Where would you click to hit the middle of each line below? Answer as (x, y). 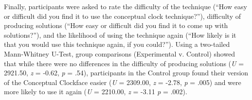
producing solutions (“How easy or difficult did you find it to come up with (116, 25)
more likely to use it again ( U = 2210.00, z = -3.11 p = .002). (96, 92)
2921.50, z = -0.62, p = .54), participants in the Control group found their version (126, 73)
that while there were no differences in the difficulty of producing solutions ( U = (124, 63)
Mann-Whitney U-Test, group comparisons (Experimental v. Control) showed (120, 53)
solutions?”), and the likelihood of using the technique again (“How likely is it (120, 35)
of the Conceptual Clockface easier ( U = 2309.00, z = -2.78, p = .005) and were (123, 82)
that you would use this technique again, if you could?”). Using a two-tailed (117, 44)
